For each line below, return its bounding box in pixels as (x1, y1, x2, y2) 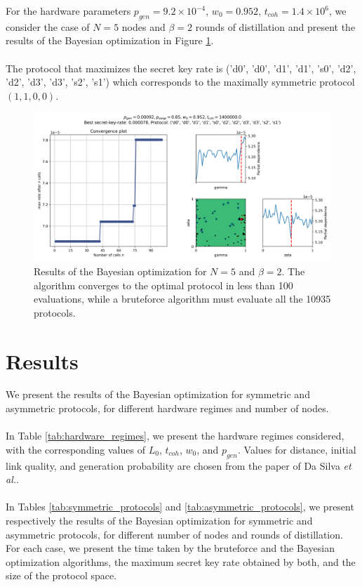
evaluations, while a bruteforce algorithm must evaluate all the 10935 (34, 291, 331, 306)
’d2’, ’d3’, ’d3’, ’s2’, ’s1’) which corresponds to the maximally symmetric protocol (6, 74, 355, 89)
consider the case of (6, 19, 90, 34)
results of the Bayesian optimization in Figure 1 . (6, 33, 214, 48)
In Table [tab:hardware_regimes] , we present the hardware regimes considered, (6, 428, 344, 443)
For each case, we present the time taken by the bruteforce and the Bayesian (6, 541, 335, 555)
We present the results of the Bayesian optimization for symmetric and (6, 387, 310, 402)
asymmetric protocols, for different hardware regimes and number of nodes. (6, 401, 329, 416)
